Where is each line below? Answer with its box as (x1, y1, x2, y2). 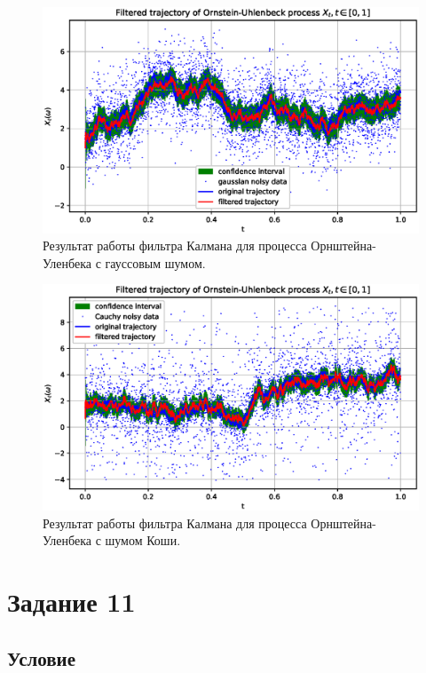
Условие (7, 644, 75, 671)
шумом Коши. (105, 531, 181, 550)
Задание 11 (7, 583, 136, 620)
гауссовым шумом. (105, 253, 206, 272)
